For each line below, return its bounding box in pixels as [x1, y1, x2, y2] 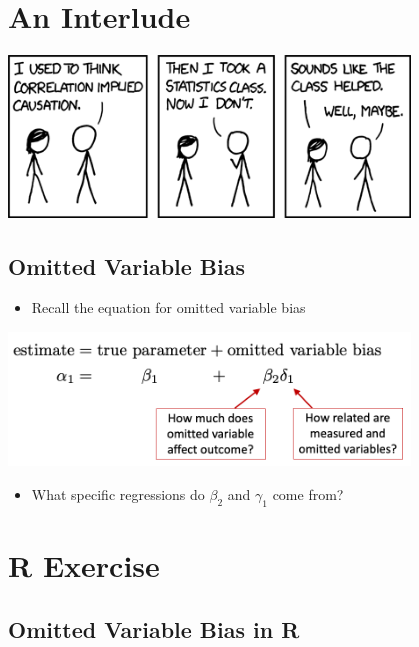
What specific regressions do [31, 484, 205, 504]
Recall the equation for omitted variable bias [31, 297, 306, 318]
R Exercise [8, 544, 160, 585]
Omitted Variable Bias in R [8, 613, 300, 644]
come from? [272, 484, 344, 504]
